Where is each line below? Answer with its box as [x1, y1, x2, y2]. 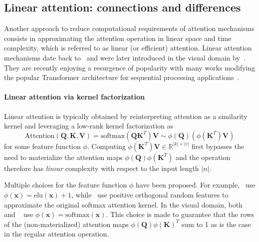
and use [4, 209, 33, 219]
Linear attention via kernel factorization [4, 91, 145, 102]
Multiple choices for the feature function [4, 179, 127, 190]
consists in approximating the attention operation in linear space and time [4, 32, 232, 43]
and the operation [175, 151, 231, 162]
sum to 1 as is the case [182, 218, 251, 229]
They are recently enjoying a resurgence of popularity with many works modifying [4, 62, 256, 72]
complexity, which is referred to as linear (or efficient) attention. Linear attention [4, 42, 252, 53]
